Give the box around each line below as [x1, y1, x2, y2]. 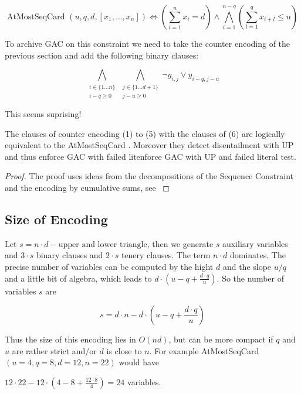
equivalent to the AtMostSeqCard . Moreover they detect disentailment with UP [5, 139, 294, 151]
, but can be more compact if [168, 333, 273, 345]
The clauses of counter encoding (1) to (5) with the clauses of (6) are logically [5, 127, 285, 139]
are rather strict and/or [12, 344, 97, 357]
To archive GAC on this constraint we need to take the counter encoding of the [5, 37, 290, 49]
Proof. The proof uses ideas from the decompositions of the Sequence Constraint [5, 170, 294, 182]
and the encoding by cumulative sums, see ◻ [5, 181, 170, 193]
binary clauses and [36, 249, 103, 261]
